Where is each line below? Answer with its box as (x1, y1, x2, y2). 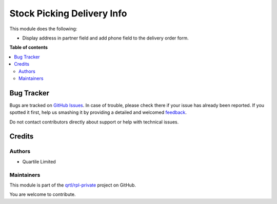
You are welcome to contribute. (9, 191, 76, 197)
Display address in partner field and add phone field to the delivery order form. (22, 35, 189, 41)
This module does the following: (9, 26, 77, 32)
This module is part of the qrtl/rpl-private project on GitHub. (9, 182, 136, 188)
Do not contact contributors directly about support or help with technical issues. (9, 118, 179, 125)
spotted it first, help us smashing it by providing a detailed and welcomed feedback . (9, 109, 187, 115)
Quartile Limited (22, 158, 56, 165)
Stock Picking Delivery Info (9, 8, 127, 19)
